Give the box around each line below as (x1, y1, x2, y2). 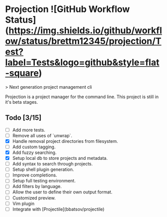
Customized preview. (12, 194, 56, 201)
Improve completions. (12, 172, 57, 178)
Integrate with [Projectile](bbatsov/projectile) (12, 206, 105, 212)
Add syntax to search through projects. (12, 161, 93, 167)
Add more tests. (12, 127, 46, 133)
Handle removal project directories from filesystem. (12, 138, 118, 144)
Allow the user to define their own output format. (12, 189, 113, 195)
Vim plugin (12, 200, 35, 206)
